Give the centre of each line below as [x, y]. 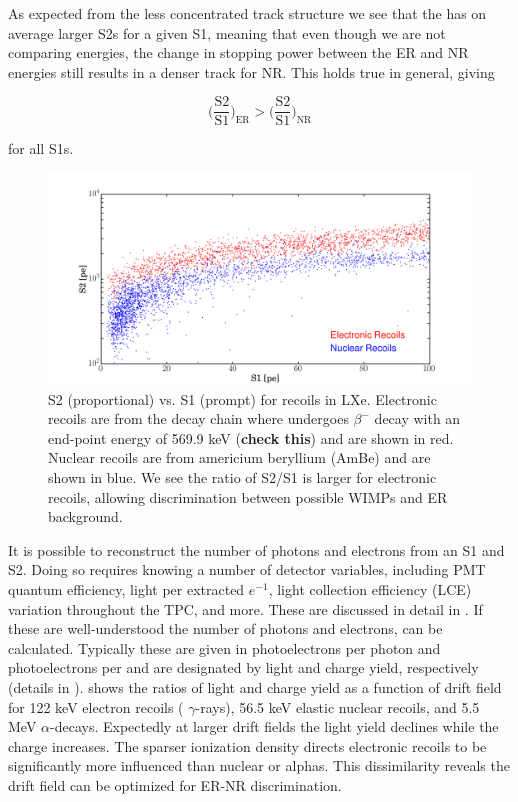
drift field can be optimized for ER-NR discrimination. [175, 784]
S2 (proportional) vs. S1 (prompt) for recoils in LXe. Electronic [242, 398]
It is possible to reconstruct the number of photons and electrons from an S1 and [256, 549]
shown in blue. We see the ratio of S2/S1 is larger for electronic [242, 477]
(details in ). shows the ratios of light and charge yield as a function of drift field [255, 686]
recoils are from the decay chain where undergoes [198, 418]
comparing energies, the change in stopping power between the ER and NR [238, 52]
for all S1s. [41, 148]
